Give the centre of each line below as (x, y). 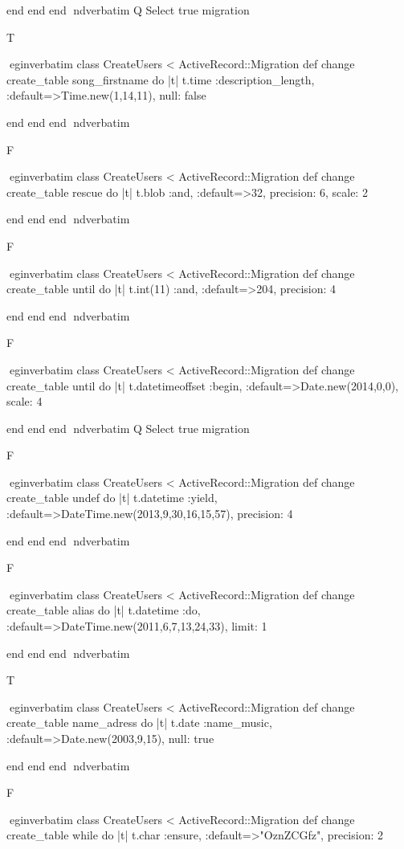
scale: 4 (24, 401)
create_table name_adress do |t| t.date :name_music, (139, 722)
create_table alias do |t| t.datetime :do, (104, 610)
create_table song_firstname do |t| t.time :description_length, (161, 79)
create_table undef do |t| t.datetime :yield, (112, 498)
